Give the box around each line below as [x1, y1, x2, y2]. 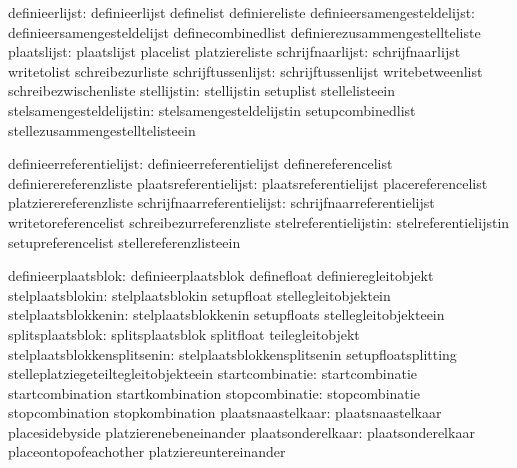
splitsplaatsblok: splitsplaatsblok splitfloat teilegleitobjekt [8, 323, 360, 344]
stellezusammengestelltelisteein [8, 119, 196, 140]
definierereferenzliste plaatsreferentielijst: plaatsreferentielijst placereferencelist [8, 172, 488, 193]
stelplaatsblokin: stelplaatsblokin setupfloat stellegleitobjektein [8, 284, 391, 305]
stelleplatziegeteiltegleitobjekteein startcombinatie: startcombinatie [8, 363, 418, 384]
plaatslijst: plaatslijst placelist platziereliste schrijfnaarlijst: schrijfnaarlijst [8, 41, 461, 62]
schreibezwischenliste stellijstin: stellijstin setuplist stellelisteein [8, 80, 396, 101]
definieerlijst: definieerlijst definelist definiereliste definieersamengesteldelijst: [8, 2, 475, 22]
